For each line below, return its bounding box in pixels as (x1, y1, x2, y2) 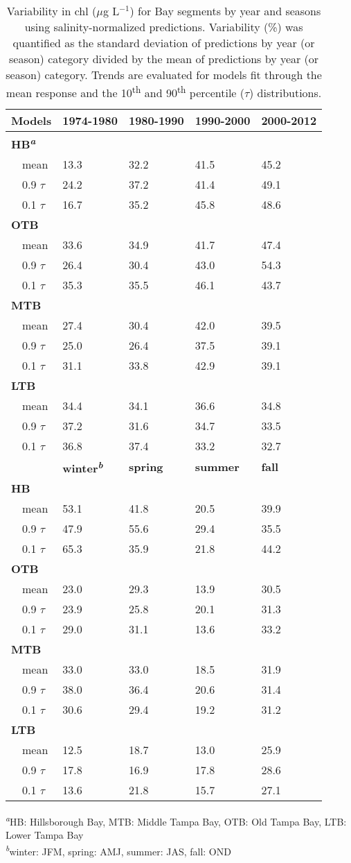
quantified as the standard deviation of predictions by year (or (12, 35, 315, 51)
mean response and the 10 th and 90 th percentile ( (6, 83, 245, 101)
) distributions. (249, 85, 322, 101)
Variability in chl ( (6, 3, 97, 19)
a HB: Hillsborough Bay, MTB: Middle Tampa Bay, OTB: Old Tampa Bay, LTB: (6, 812, 347, 828)
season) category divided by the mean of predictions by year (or (9, 51, 319, 67)
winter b (62, 457, 103, 476)
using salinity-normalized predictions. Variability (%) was (24, 19, 303, 35)
